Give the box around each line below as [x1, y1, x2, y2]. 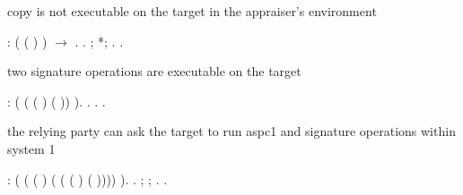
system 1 [7, 139, 56, 157]
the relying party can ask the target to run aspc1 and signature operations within [7, 122, 456, 140]
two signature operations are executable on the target [7, 62, 301, 81]
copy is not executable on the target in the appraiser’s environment [7, 2, 377, 20]
